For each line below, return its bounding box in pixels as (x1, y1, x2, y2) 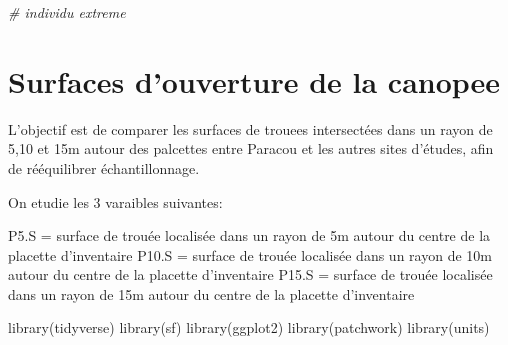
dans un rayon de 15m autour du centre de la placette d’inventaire (8, 283, 415, 304)
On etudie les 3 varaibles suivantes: (8, 191, 223, 212)
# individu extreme (8, 2, 126, 22)
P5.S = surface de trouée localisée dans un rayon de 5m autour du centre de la (8, 225, 491, 246)
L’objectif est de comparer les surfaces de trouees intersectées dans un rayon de (8, 118, 493, 139)
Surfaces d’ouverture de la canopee (8, 60, 501, 101)
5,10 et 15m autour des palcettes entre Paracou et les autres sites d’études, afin (8, 138, 494, 159)
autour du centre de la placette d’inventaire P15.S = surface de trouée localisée (8, 264, 493, 285)
